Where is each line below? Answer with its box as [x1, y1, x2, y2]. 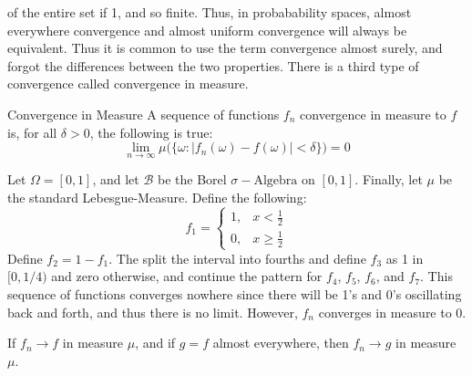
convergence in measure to [300, 104, 446, 123]
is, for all [7, 122, 57, 141]
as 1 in [385, 248, 424, 267]
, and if [135, 333, 176, 352]
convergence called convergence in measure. [7, 74, 249, 93]
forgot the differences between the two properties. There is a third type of [7, 56, 419, 75]
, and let [92, 170, 139, 189]
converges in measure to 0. [318, 302, 467, 321]
